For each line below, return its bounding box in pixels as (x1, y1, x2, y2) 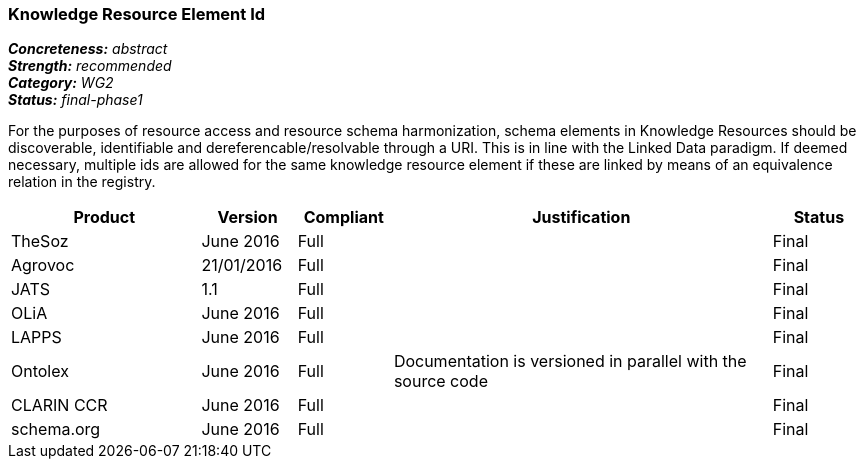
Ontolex (11, 361, 69, 382)
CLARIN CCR (11, 395, 108, 416)
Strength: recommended (8, 57, 172, 75)
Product (73, 207, 136, 228)
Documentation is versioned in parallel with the (393, 351, 747, 372)
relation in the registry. (8, 173, 156, 191)
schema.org (11, 419, 101, 440)
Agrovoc (11, 255, 75, 276)
